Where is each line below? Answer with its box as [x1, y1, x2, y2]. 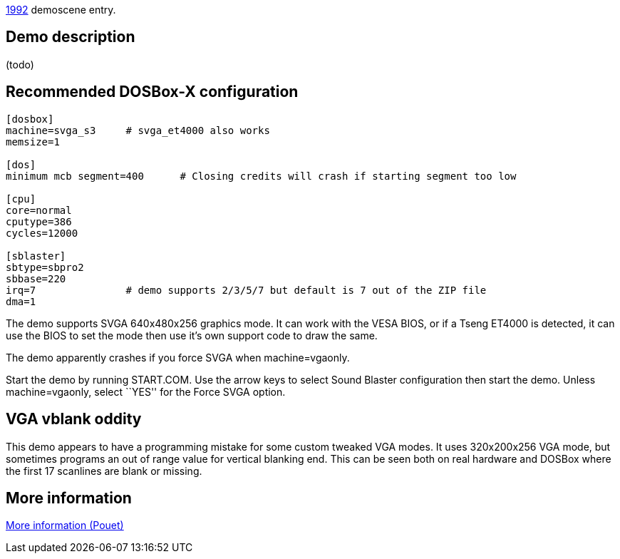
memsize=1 [6, 135, 60, 148]
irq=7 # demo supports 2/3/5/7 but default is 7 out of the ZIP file [6, 284, 487, 296]
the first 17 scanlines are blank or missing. [6, 464, 202, 477]
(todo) [6, 58, 34, 71]
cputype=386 [6, 215, 72, 227]
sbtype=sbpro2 [6, 261, 84, 273]
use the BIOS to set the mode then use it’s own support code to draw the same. [6, 329, 378, 342]
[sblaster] [6, 250, 66, 262]
